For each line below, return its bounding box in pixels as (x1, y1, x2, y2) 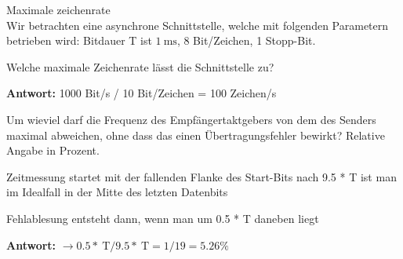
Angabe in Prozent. (6, 142, 100, 159)
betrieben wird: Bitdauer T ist (6, 32, 152, 49)
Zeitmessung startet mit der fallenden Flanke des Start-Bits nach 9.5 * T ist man (6, 168, 397, 184)
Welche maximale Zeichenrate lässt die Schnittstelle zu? (6, 58, 274, 75)
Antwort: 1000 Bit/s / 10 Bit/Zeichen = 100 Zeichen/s (6, 85, 277, 101)
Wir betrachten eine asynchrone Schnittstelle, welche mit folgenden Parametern (6, 16, 389, 33)
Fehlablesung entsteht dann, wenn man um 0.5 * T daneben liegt (6, 210, 319, 226)
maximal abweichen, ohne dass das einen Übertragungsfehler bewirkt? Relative (6, 126, 385, 143)
